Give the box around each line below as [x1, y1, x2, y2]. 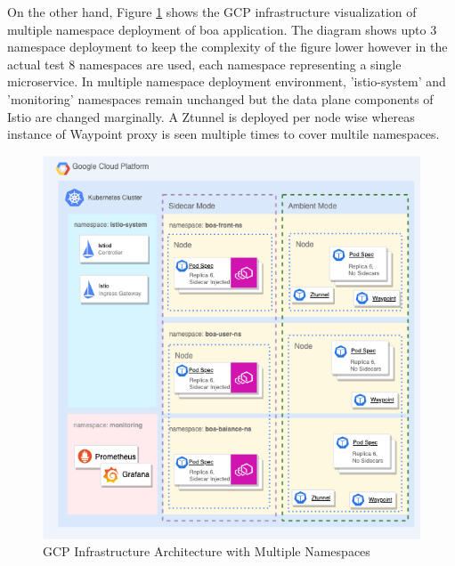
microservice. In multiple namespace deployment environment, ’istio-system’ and [7, 72, 446, 91]
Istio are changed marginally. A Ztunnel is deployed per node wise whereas [7, 107, 415, 125]
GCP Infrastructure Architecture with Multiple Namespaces [43, 542, 370, 561]
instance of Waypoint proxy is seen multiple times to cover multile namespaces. [7, 125, 440, 143]
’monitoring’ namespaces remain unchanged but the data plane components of [7, 89, 434, 108]
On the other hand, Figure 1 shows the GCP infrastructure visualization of [7, 3, 417, 20]
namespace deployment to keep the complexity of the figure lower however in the [7, 37, 448, 56]
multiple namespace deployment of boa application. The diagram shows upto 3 [7, 20, 437, 38]
